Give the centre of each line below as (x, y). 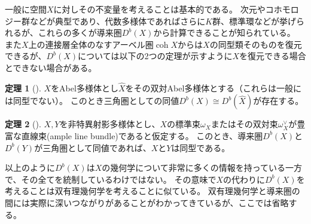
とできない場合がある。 (51, 67)
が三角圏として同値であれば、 (93, 147)
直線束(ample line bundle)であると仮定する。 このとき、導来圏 (142, 135)
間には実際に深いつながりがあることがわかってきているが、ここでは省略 (147, 202)
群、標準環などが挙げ (254, 21)
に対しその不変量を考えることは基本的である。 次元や (159, 9)
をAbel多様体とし (85, 88)
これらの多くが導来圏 (80, 33)
